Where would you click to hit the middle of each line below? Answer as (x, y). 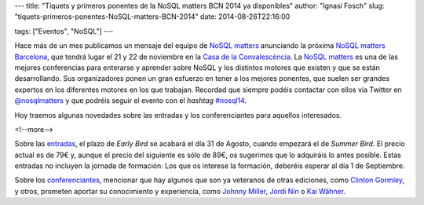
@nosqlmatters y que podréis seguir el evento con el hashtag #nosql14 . (131, 101)
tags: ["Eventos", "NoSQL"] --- (64, 31)
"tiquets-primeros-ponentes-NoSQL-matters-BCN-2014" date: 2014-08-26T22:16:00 (152, 16)
